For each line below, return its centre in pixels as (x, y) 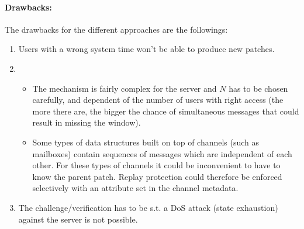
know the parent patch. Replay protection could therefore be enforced (157, 176)
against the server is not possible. (78, 219)
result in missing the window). (87, 122)
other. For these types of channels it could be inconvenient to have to (156, 165)
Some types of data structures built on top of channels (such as (146, 142)
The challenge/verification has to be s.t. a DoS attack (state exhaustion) (148, 207)
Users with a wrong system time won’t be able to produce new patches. (146, 49)
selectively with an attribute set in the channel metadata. (135, 188)
